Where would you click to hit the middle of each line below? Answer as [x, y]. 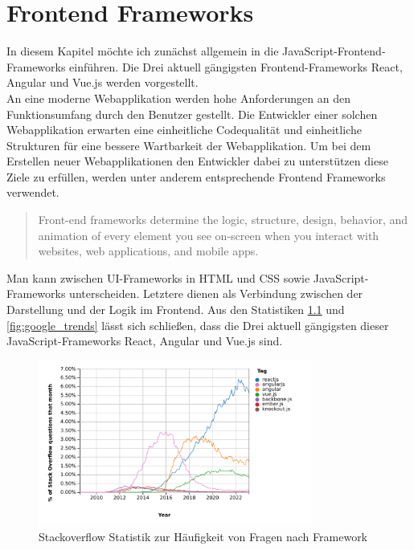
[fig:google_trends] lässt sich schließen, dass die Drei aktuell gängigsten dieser [198, 325]
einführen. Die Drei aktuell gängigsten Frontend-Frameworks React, [236, 66]
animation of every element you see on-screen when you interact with [209, 235]
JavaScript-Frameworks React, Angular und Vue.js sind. [145, 341]
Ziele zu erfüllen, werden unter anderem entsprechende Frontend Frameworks [196, 176]
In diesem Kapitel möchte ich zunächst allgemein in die [143, 51]
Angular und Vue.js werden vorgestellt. [102, 82]
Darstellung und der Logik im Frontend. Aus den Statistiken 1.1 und [176, 310]
